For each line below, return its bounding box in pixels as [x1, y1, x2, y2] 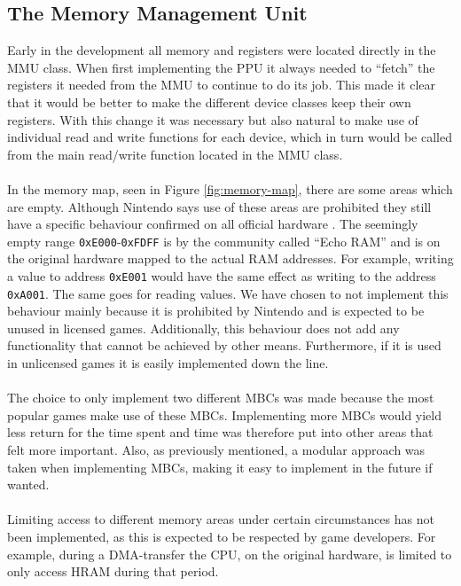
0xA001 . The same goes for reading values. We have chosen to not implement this [7, 284, 449, 302]
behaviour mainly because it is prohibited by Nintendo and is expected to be [7, 301, 425, 320]
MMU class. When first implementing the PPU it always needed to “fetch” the [7, 58, 435, 76]
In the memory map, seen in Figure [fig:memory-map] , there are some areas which [7, 179, 453, 198]
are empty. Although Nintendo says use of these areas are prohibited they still [7, 197, 432, 215]
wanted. [7, 475, 50, 494]
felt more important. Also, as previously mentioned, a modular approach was [7, 441, 426, 459]
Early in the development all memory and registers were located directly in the [7, 41, 436, 59]
